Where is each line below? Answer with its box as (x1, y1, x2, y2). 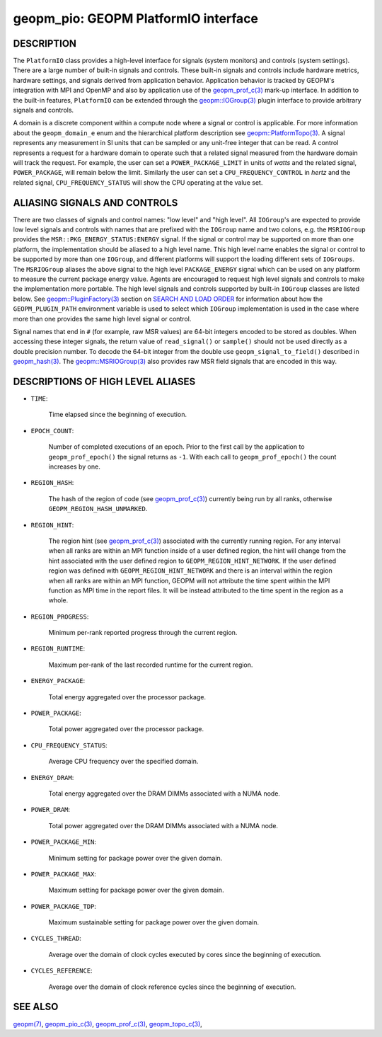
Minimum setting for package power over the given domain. (48, 854, 223, 862)
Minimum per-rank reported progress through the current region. (48, 629, 238, 637)
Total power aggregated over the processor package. (48, 725, 204, 733)
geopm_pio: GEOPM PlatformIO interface (13, 11, 258, 26)
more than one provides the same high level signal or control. (13, 314, 192, 323)
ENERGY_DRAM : (30, 773, 74, 781)
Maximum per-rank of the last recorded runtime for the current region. (48, 660, 253, 669)
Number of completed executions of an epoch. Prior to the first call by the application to (48, 442, 305, 451)
